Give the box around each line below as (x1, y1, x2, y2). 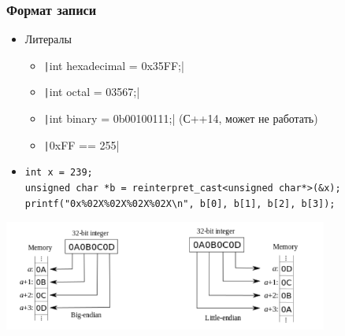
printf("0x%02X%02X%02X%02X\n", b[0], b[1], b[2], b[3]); (24, 198, 336, 209)
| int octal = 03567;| (43, 83, 140, 100)
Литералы (24, 31, 72, 47)
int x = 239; (24, 167, 93, 179)
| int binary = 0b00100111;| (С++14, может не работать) (43, 110, 318, 127)
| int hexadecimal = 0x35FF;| (43, 57, 184, 73)
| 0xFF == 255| (43, 136, 120, 153)
